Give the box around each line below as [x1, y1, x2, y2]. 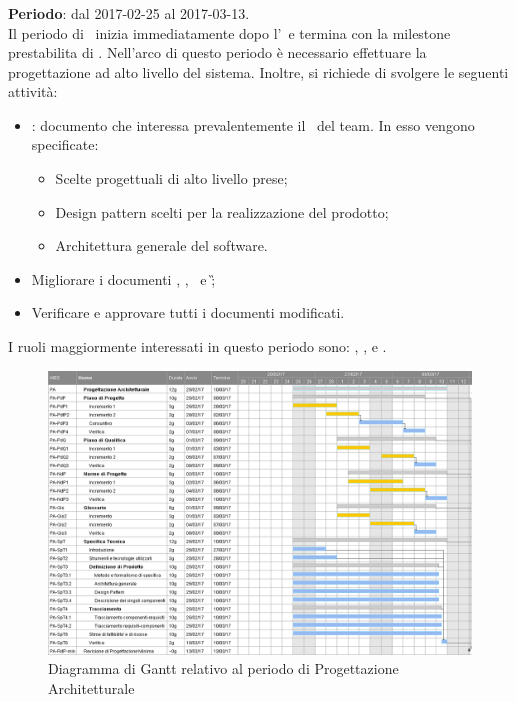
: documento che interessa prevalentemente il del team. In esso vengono [31, 114, 475, 135]
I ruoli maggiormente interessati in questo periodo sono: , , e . [8, 336, 387, 357]
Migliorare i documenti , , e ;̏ [31, 268, 216, 289]
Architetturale [48, 677, 135, 698]
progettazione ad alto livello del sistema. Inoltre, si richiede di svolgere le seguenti [8, 61, 509, 82]
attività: [8, 81, 58, 102]
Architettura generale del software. [55, 235, 268, 256]
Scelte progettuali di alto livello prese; [55, 168, 288, 189]
